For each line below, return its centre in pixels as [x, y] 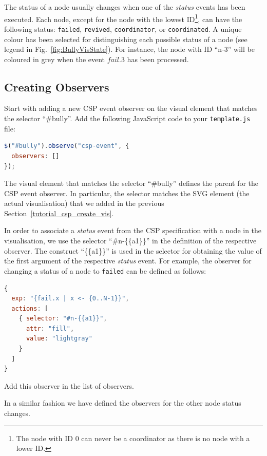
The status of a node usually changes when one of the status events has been [125, 7]
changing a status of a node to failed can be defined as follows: [105, 270]
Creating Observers [57, 87]
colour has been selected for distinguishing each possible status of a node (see [126, 39]
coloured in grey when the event [55, 59]
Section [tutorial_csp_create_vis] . [59, 213]
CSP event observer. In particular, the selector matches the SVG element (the [127, 193]
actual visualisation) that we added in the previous [84, 203]
